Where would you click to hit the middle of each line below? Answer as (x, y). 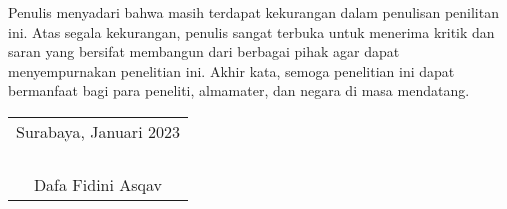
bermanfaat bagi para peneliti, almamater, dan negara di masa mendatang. (239, 90)
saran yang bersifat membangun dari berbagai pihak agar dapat (204, 51)
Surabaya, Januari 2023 (98, 131)
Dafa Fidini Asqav (98, 184)
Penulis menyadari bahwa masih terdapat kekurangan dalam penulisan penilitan (253, 12)
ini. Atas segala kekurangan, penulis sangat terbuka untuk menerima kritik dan (251, 31)
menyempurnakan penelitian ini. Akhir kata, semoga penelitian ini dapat (231, 70)
